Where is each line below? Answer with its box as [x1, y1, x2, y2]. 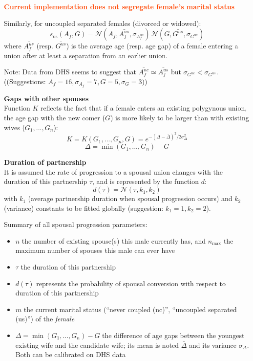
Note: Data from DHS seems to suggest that [4, 67, 136, 77]
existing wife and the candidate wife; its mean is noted [15, 339, 179, 350]
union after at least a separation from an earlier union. [4, 50, 168, 60]
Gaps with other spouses [4, 93, 89, 103]
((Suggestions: [4, 76, 46, 86]
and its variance [189, 339, 237, 350]
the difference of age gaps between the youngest [102, 330, 245, 340]
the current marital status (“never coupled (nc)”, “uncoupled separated [23, 304, 237, 314]
